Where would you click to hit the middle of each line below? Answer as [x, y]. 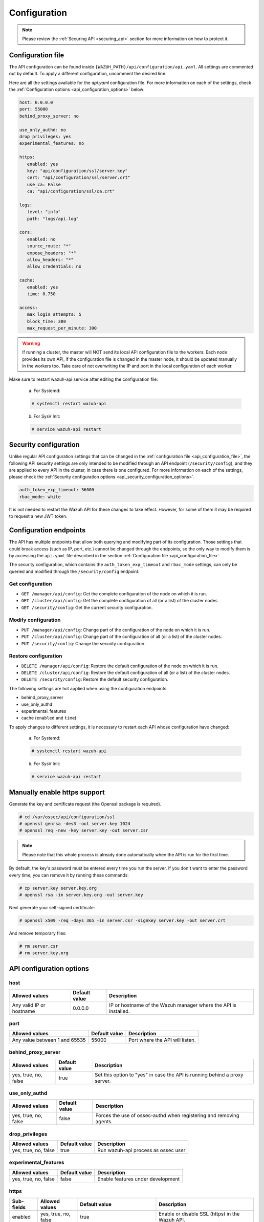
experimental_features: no [52, 143]
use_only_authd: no [43, 130]
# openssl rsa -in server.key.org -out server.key [81, 895]
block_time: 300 [46, 321]
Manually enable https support [57, 792]
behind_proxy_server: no [49, 116]
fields [19, 1207]
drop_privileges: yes [45, 136]
